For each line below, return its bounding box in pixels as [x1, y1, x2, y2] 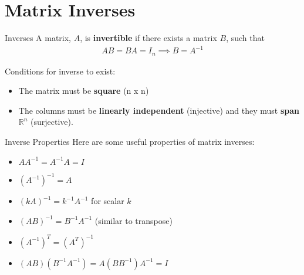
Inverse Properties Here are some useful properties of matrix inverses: [5, 135, 255, 148]
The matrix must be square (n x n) [18, 84, 149, 97]
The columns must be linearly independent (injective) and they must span [18, 104, 300, 116]
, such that [226, 32, 265, 44]
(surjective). [31, 116, 73, 128]
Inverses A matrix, [5, 32, 72, 44]
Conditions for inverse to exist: [5, 64, 116, 77]
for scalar [91, 195, 124, 207]
